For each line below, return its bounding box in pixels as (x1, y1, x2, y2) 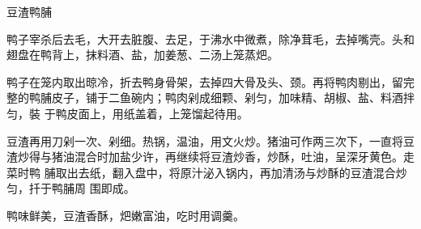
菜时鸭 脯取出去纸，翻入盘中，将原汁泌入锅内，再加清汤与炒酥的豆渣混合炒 (6, 163, 407, 180)
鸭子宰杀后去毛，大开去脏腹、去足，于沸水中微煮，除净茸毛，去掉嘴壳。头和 (6, 30, 415, 47)
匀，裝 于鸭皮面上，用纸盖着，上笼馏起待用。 (6, 104, 249, 121)
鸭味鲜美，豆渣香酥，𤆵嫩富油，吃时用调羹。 (6, 206, 245, 223)
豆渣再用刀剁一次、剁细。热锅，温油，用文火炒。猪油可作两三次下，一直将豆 (6, 132, 415, 149)
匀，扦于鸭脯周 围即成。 (6, 180, 135, 197)
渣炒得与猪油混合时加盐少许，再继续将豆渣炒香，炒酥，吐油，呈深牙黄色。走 (6, 148, 415, 165)
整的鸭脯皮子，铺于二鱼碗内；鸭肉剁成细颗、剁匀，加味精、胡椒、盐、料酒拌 (6, 89, 415, 106)
